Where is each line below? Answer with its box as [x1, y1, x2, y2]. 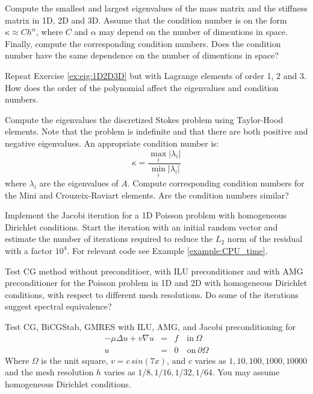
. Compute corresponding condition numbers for [127, 177, 305, 189]
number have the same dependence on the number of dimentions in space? [5, 49, 279, 62]
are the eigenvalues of [39, 177, 119, 189]
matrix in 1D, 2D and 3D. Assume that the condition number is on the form [5, 13, 287, 26]
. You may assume [212, 366, 280, 378]
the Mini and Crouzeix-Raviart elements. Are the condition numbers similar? [5, 188, 289, 201]
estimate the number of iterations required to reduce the [5, 232, 213, 245]
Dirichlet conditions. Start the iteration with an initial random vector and [5, 220, 278, 233]
